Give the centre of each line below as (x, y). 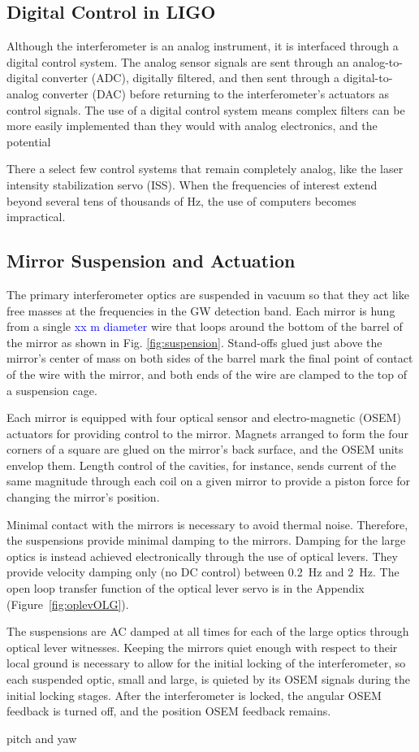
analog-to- (378, 61)
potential (29, 141)
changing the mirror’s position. (83, 497)
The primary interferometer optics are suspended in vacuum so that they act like (208, 294)
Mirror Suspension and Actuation (151, 261)
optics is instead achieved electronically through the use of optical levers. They (202, 556)
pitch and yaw (42, 738)
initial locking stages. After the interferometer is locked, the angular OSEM (194, 695)
